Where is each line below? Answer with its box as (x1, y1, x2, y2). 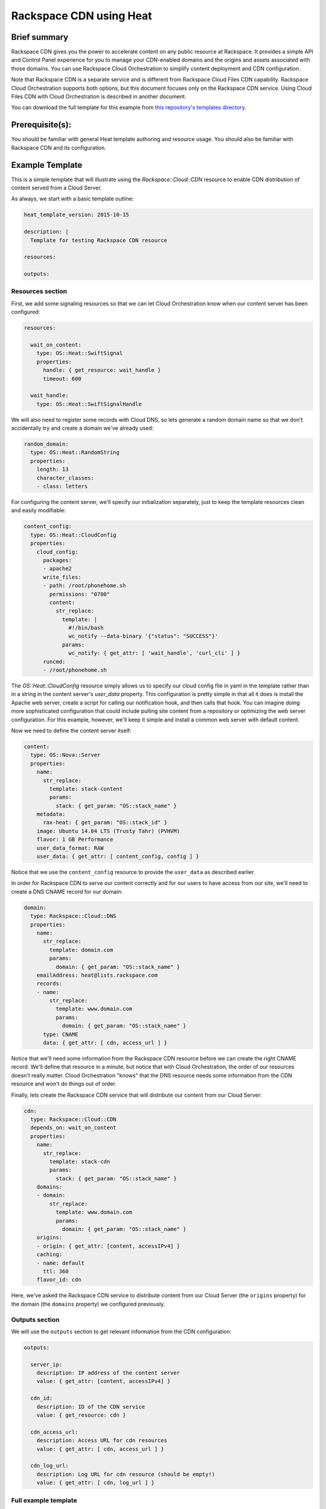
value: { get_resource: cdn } (36, 1412, 126, 1418)
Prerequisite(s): (11, 120, 72, 130)
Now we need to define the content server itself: (11, 727, 132, 734)
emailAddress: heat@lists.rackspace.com (36, 972, 158, 978)
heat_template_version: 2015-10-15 (24, 211, 129, 219)
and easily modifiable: (11, 507, 66, 514)
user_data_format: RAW (36, 844, 104, 851)
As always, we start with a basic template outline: (11, 195, 134, 202)
